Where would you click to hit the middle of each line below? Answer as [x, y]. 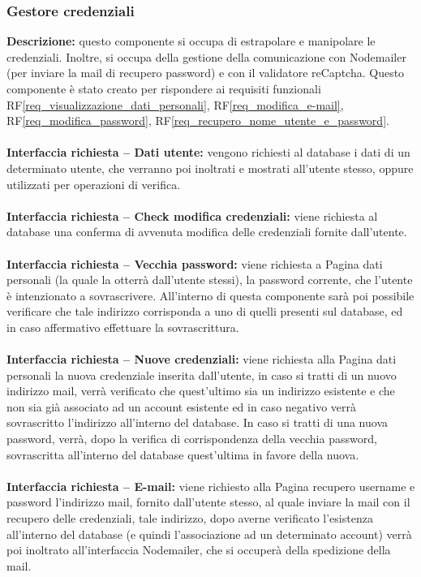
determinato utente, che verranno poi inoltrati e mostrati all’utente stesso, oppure [210, 168]
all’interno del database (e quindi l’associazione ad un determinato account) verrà [209, 534]
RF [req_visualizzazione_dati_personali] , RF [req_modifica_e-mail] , [175, 104]
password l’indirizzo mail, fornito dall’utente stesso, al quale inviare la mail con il [208, 502]
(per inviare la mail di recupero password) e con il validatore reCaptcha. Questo [206, 73]
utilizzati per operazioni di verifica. [94, 184]
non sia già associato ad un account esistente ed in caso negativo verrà [181, 406]
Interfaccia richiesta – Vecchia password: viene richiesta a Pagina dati [195, 263]
